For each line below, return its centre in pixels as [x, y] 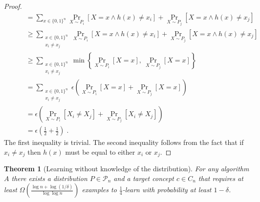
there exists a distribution [49, 178]
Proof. [13, 6]
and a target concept [144, 178]
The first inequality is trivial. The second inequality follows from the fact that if [124, 142]
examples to [99, 190]
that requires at [221, 178]
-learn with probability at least [167, 190]
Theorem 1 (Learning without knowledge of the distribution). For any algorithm [127, 169]
